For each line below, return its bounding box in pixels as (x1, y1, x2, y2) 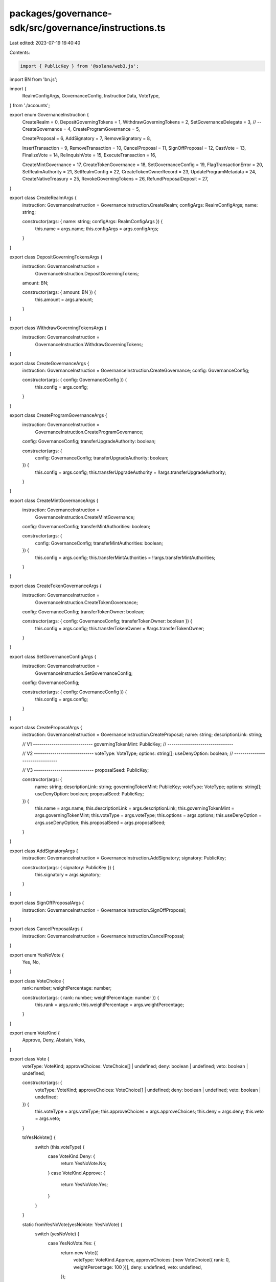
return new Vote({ (60, 1249, 98, 1256)
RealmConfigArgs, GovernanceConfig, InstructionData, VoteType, (22, 93, 160, 99)
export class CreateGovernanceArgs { (9, 360, 89, 366)
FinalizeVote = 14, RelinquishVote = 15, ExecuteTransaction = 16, (22, 152, 157, 158)
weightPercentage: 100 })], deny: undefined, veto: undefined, (73, 1264, 202, 1270)
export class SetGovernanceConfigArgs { (9, 653, 97, 659)
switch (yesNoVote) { (35, 1231, 80, 1237)
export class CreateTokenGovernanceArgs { (9, 583, 102, 589)
